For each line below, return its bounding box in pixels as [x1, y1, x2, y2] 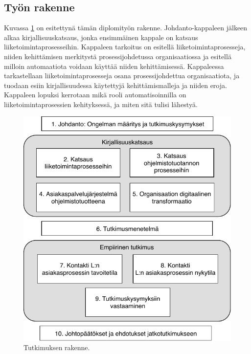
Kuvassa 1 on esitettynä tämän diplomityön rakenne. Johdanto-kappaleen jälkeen [4, 22, 248, 33]
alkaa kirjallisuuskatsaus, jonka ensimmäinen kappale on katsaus [4, 32, 198, 42]
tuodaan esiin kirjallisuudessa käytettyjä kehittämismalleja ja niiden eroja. [4, 80, 227, 90]
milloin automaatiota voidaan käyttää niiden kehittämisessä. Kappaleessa [4, 61, 224, 71]
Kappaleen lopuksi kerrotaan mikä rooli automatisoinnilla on [4, 89, 186, 100]
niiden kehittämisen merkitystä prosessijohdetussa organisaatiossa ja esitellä [4, 51, 231, 61]
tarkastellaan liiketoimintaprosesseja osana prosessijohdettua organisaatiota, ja [4, 70, 240, 81]
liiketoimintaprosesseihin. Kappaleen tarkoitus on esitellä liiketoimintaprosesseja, [4, 42, 246, 52]
